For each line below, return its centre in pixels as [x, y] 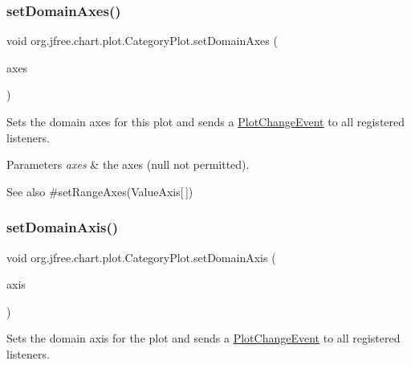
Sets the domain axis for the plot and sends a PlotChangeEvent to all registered [203, 338]
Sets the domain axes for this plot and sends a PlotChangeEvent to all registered [206, 121]
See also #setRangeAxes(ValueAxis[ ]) [100, 191]
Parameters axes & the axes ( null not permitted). [128, 164]
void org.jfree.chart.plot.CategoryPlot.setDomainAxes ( [142, 41]
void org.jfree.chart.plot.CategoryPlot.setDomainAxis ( [141, 257]
